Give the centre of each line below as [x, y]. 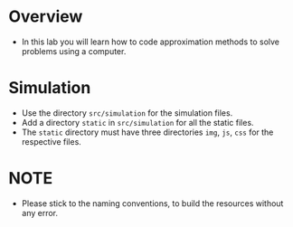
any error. [40, 213]
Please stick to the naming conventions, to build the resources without [152, 203]
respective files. [52, 141]
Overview [46, 17]
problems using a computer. [74, 51]
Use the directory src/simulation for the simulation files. [127, 113]
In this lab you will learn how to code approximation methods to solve [150, 42]
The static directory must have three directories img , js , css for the [147, 132]
